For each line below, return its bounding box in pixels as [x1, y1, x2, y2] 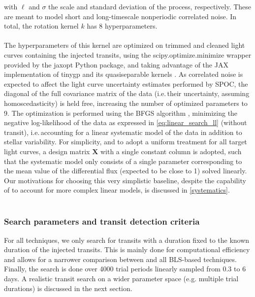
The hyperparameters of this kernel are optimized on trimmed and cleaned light [4, 40, 245, 50]
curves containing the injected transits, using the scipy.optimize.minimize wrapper [4, 49, 252, 60]
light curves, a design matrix [4, 146, 90, 156]
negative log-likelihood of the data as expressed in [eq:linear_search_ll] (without [4, 117, 247, 128]
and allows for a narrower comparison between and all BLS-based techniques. [4, 254, 237, 264]
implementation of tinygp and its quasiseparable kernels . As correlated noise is [4, 69, 243, 79]
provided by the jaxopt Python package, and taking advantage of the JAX [4, 59, 228, 69]
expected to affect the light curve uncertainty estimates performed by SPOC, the [4, 78, 248, 89]
